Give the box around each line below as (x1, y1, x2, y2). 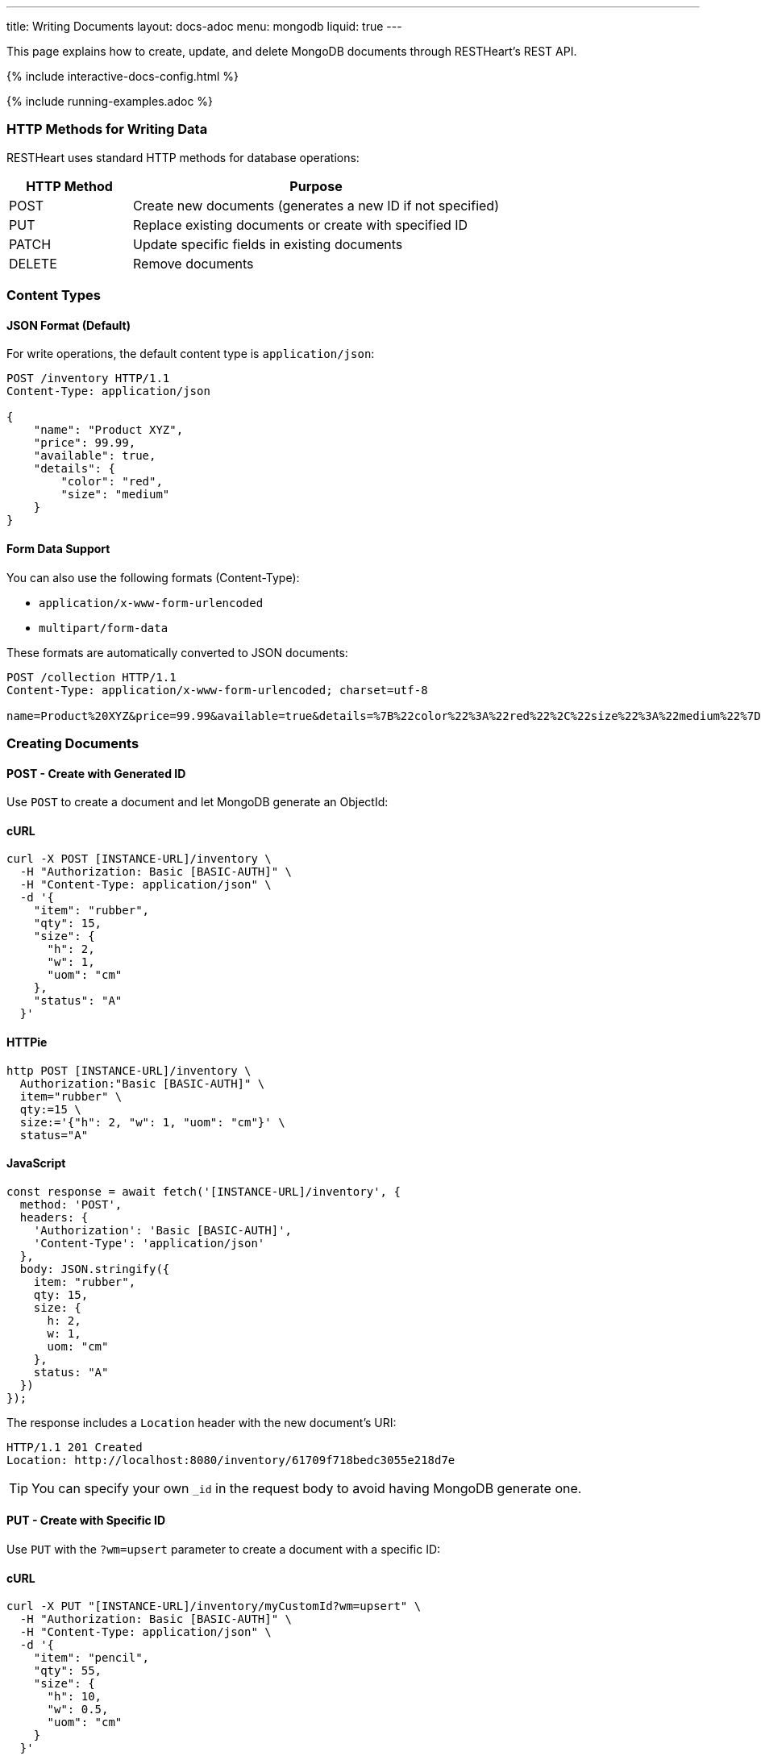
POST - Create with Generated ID (6, 766, 186, 780)
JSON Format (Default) (6, 318, 131, 332)
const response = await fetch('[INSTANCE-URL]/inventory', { (6, 1184, 401, 1198)
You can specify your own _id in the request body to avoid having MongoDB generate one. (31, 1479, 582, 1496)
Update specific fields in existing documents (133, 235, 403, 252)
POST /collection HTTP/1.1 (6, 670, 177, 684)
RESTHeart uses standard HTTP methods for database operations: (6, 150, 360, 164)
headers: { (19, 1210, 89, 1224)
